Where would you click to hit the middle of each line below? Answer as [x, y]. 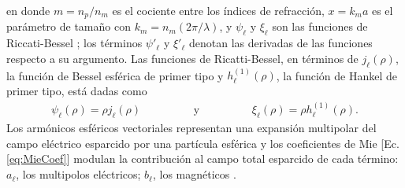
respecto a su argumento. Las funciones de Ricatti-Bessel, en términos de [182, 58]
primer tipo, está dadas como [77, 91]
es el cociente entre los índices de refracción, [218, 10]
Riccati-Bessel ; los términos [74, 43]
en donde [28, 10]
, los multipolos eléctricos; [78, 174]
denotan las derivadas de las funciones [281, 43]
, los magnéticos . [194, 174]
